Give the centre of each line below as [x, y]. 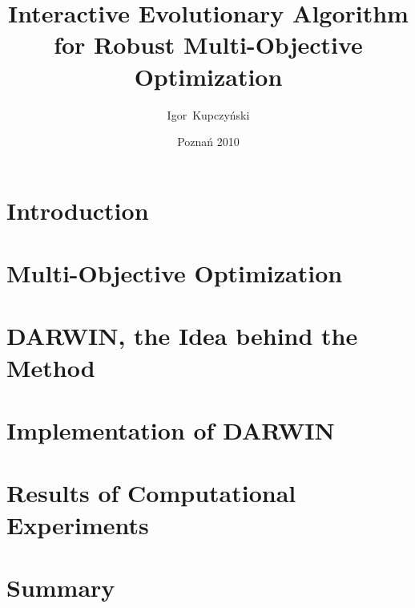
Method [51, 367]
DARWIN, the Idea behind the [182, 336]
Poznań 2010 [208, 142]
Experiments [78, 524]
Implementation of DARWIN [171, 430]
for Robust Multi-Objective [208, 45]
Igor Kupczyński [208, 114]
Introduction [78, 210]
